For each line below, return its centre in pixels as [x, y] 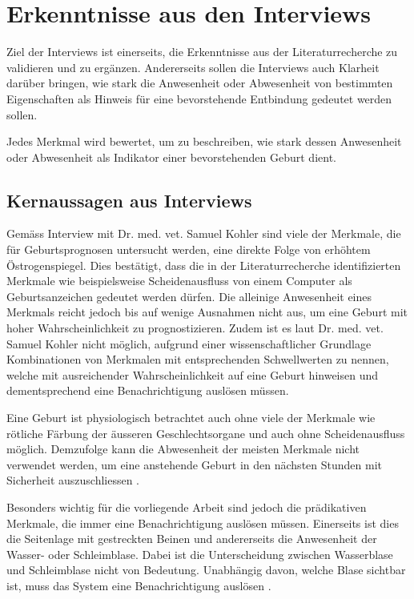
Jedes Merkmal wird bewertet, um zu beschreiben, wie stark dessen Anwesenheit [204, 141]
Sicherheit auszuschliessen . [73, 480]
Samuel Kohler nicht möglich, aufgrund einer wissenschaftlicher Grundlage [189, 343]
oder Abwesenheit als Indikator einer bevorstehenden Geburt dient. [171, 157]
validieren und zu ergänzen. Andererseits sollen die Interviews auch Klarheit [193, 67]
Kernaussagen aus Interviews [129, 200]
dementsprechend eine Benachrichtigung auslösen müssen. [148, 390]
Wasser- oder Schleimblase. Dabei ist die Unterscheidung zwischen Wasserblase [200, 554]
